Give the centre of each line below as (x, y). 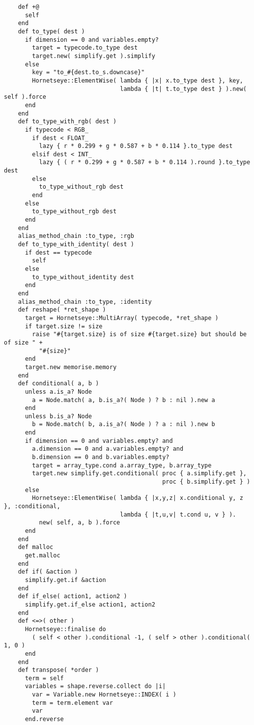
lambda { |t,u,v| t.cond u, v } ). (178, 514)
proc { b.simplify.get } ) (206, 482)
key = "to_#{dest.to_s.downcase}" (88, 72)
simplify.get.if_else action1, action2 (90, 604)
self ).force (25, 97)
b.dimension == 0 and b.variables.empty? (101, 457)
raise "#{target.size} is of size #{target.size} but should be (139, 334)
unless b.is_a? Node (58, 416)
